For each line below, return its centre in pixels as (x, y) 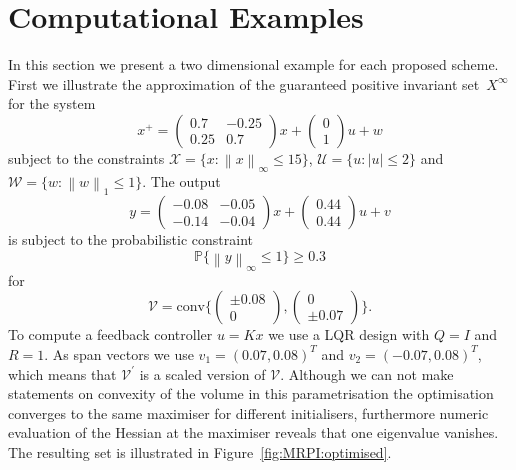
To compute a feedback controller (110, 334)
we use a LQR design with (349, 334)
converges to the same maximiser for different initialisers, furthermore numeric (248, 412)
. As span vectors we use (119, 353)
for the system (52, 103)
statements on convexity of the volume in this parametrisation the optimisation (251, 393)
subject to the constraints (86, 157)
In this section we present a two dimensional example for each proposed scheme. (253, 64)
